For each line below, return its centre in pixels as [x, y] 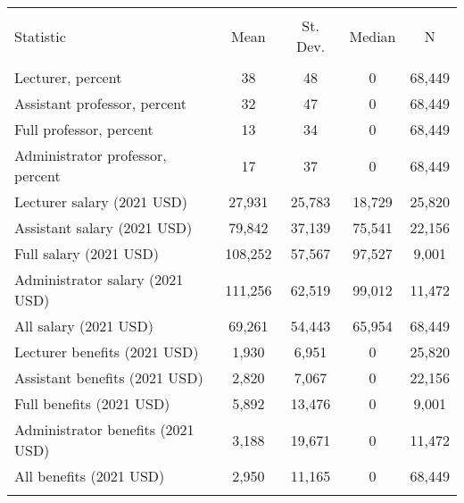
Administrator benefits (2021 [104, 429]
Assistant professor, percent [101, 103]
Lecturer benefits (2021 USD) [107, 352]
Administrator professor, [91, 155]
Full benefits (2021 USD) [92, 403]
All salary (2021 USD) [84, 326]
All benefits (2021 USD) [90, 476]
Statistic [40, 36]
